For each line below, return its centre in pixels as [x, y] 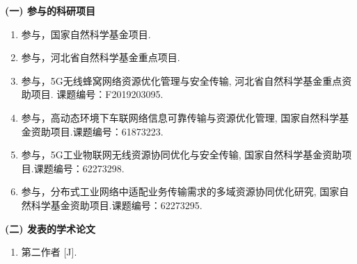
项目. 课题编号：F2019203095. [97, 94]
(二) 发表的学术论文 [50, 228]
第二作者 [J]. [49, 252]
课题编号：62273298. [79, 168]
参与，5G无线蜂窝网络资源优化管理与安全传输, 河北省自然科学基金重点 [182, 80]
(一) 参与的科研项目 [50, 10]
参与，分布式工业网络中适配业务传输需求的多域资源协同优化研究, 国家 [180, 191]
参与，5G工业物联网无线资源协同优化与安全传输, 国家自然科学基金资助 [182, 155]
